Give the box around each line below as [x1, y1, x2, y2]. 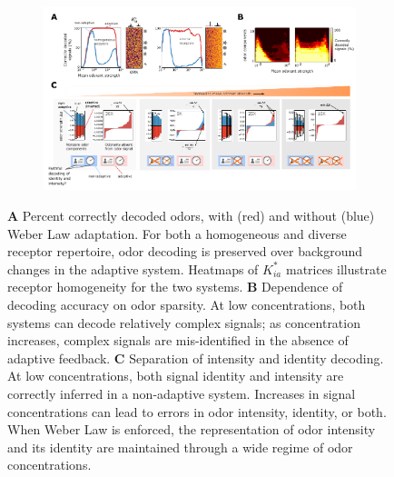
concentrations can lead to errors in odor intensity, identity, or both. [7, 402, 387, 421]
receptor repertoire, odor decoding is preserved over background [7, 242, 363, 261]
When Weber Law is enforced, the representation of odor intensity [7, 420, 376, 439]
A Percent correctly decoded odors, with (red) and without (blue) [7, 206, 375, 225]
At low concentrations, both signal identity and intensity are [7, 366, 344, 385]
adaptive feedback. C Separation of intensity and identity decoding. [7, 348, 384, 367]
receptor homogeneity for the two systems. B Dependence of [7, 277, 343, 296]
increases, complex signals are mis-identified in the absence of [7, 331, 349, 350]
